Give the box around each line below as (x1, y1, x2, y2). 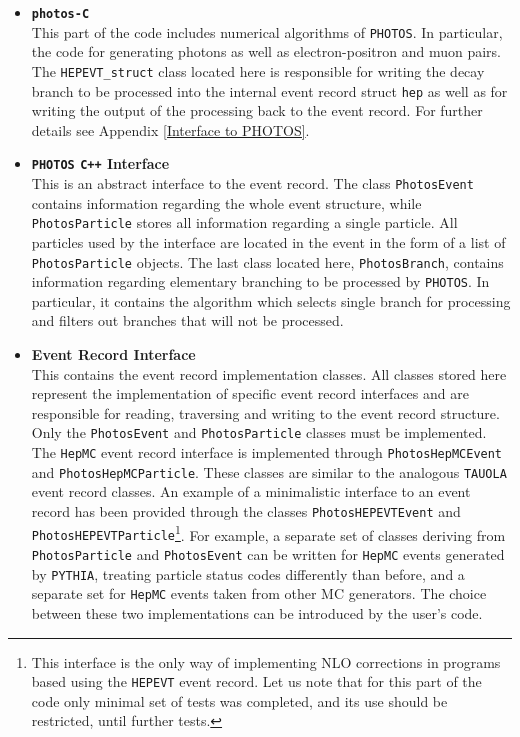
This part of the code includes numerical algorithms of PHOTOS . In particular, (31, 21, 503, 42)
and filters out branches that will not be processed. (31, 310, 344, 331)
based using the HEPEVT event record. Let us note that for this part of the (31, 671, 482, 692)
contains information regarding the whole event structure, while (31, 192, 422, 213)
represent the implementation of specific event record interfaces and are (31, 383, 469, 404)
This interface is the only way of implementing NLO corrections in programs (31, 651, 501, 672)
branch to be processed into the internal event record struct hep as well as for (31, 80, 508, 101)
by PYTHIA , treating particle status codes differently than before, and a (31, 563, 465, 584)
